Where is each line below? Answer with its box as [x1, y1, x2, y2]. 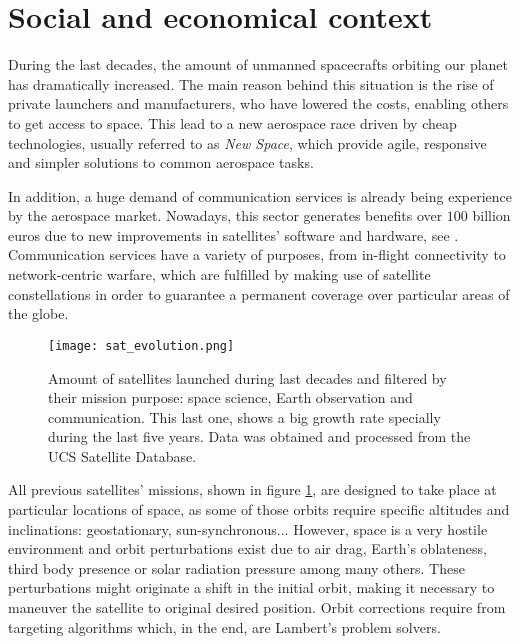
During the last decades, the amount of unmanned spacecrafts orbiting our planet [8, 54, 509, 75]
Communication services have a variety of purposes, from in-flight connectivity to [8, 244, 506, 265]
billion [472, 205, 511, 226]
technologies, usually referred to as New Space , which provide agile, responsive [8, 132, 487, 153]
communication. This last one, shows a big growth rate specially [48, 406, 441, 427]
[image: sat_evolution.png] [48, 338, 235, 353]
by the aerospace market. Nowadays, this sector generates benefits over [8, 205, 443, 226]
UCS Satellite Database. [48, 445, 197, 466]
